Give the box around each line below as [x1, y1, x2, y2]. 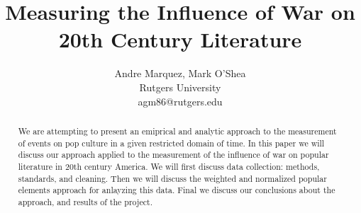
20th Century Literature [58, 25, 302, 54]
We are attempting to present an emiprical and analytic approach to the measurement [18, 125, 337, 137]
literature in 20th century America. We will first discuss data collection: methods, [18, 160, 320, 172]
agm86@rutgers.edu [138, 93, 223, 108]
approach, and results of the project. [18, 195, 152, 207]
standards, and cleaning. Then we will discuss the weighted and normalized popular [18, 172, 327, 184]
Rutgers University [139, 79, 221, 94]
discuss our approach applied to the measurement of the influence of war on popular [18, 149, 329, 161]
